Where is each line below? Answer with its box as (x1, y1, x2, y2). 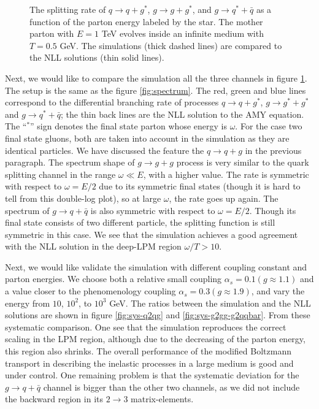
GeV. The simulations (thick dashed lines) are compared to (60, 39, 282, 52)
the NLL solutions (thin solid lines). (29, 51, 164, 64)
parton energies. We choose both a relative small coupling (5, 272, 222, 285)
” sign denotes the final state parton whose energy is (30, 120, 227, 132)
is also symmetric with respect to (90, 204, 215, 216)
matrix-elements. (131, 392, 194, 405)
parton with (29, 27, 74, 40)
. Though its (249, 204, 296, 216)
